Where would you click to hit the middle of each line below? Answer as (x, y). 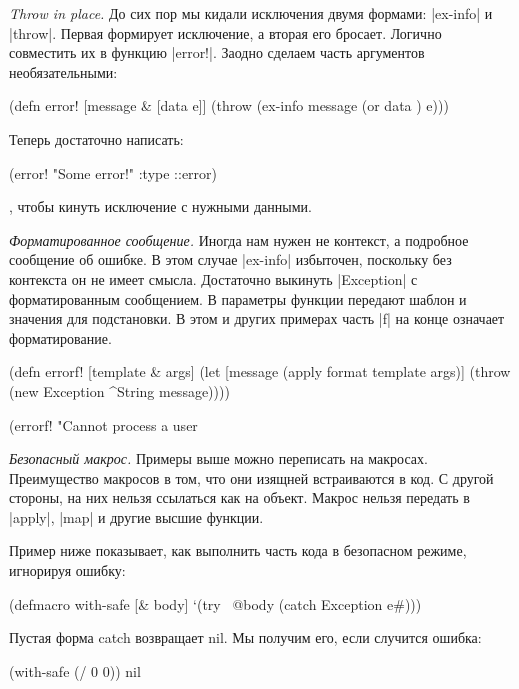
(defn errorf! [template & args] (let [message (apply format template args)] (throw (260, 371)
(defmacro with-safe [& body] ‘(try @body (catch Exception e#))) (215, 603)
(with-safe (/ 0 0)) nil (75, 670)
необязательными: (63, 71)
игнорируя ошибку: (67, 570)
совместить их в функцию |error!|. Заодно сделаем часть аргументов (217, 52)
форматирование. (60, 337)
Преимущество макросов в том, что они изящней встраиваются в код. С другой (251, 477)
